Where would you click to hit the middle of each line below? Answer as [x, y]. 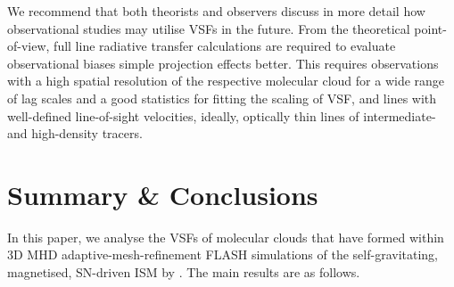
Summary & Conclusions [163, 194]
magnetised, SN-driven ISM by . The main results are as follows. [184, 272]
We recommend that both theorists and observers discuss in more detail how [216, 11]
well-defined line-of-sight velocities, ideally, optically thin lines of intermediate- [222, 115]
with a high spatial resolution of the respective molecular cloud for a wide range [226, 81]
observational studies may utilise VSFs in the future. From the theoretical [209, 28]
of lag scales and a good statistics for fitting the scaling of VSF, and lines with [222, 98]
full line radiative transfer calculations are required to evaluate [225, 46]
